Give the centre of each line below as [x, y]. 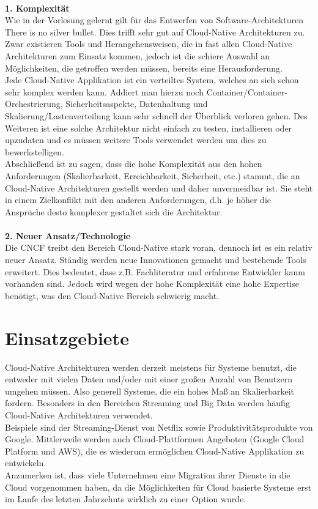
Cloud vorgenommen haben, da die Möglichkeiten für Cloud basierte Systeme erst [158, 487]
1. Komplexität [37, 8]
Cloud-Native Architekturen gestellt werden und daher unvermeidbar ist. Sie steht [159, 188]
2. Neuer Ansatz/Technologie [68, 235]
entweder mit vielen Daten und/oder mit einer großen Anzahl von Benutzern [149, 379]
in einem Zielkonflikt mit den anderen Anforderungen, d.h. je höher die [138, 200]
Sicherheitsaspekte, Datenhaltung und [137, 104]
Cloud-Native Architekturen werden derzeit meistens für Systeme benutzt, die [151, 367]
